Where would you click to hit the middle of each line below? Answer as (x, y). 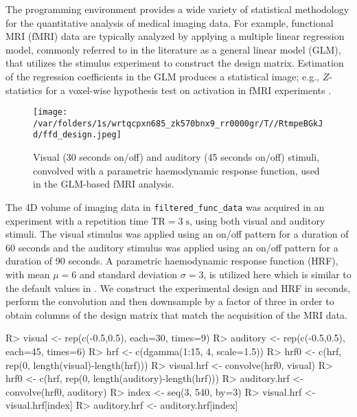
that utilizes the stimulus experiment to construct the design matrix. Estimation (175, 63)
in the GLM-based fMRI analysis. (104, 184)
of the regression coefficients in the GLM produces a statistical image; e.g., (162, 76)
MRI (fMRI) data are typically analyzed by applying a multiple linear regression (175, 36)
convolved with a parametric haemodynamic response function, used (176, 170)
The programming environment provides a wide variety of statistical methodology (177, 9)
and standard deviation (128, 274)
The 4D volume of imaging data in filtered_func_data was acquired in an (165, 206)
